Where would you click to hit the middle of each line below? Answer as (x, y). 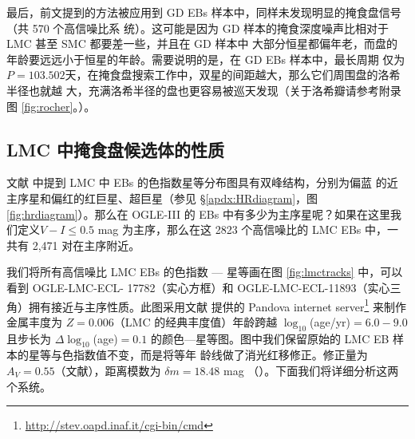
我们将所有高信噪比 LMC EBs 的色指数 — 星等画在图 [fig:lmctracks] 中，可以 (205, 272)
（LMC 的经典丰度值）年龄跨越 (196, 321)
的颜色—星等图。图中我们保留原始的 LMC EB (270, 338)
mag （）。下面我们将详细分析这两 (311, 370)
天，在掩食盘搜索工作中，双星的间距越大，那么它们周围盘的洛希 (233, 75)
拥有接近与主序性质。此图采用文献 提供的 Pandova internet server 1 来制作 (217, 305)
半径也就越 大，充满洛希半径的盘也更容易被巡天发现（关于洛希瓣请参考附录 (204, 90)
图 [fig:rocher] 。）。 (51, 106)
